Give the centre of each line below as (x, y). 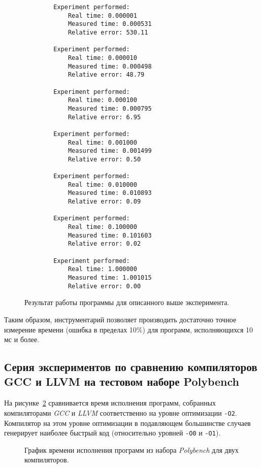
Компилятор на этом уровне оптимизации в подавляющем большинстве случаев (127, 423)
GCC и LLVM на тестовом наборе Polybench (122, 381)
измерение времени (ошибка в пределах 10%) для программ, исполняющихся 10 (129, 329)
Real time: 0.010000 (102, 185)
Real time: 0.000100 (102, 100)
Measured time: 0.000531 (110, 24)
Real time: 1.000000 (102, 269)
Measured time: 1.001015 (110, 278)
